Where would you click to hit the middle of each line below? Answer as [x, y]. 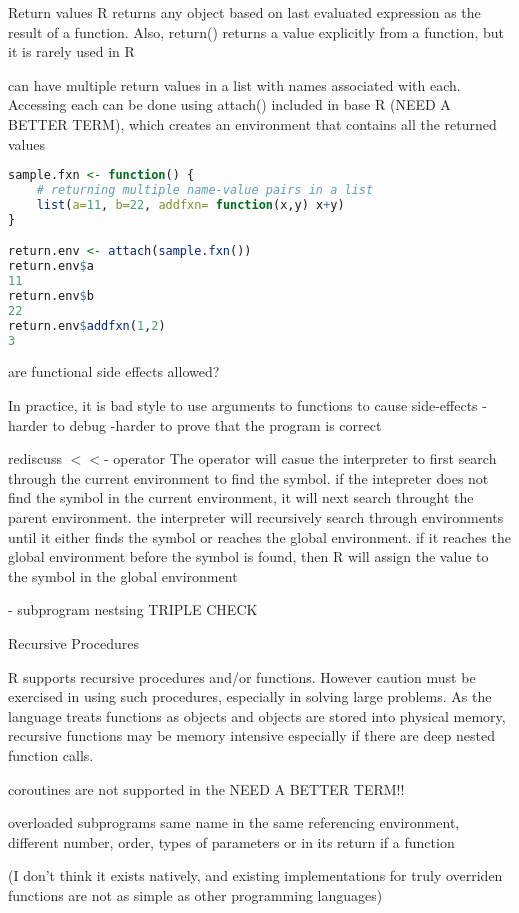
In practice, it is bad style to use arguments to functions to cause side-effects [243, 405]
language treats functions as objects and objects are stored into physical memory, [257, 715]
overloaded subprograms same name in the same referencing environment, [234, 822]
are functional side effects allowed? [114, 371]
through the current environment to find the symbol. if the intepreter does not [248, 477]
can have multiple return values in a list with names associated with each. [234, 84]
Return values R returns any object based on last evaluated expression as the [244, 12]
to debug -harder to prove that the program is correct [217, 424]
